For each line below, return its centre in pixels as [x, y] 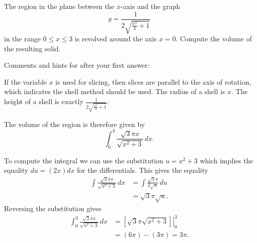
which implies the [227, 160]
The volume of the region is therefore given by [75, 124]
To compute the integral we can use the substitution [84, 160]
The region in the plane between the [59, 6]
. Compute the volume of [214, 39]
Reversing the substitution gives [53, 208]
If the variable [25, 81]
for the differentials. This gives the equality [142, 170]
